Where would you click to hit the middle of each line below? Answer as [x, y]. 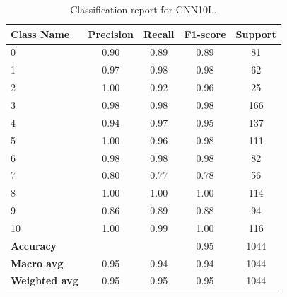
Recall [159, 34]
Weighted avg [45, 280]
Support [256, 34]
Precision [111, 34]
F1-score [205, 34]
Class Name [40, 34]
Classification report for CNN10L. [143, 9]
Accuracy [34, 245]
